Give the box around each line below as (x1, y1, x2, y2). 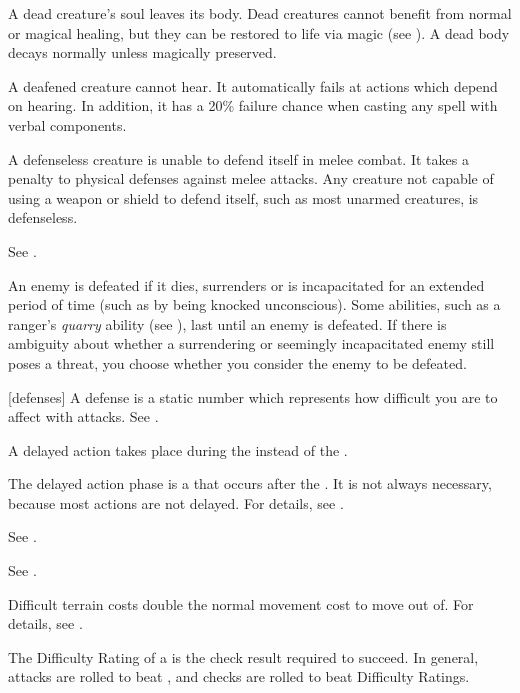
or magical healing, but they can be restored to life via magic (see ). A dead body (8, 22, 510, 43)
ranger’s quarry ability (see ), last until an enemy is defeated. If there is (8, 313, 447, 334)
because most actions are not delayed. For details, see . (8, 492, 344, 513)
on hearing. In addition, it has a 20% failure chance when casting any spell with (8, 95, 498, 116)
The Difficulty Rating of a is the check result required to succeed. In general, (8, 646, 479, 667)
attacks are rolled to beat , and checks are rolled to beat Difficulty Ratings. (8, 666, 470, 687)
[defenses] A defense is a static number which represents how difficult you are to (8, 386, 498, 407)
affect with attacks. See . (8, 406, 159, 427)
